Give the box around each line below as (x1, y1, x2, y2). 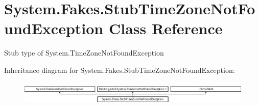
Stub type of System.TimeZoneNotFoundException (4, 47, 164, 58)
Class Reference (108, 18, 223, 39)
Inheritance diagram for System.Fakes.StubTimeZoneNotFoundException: (4, 64, 235, 75)
